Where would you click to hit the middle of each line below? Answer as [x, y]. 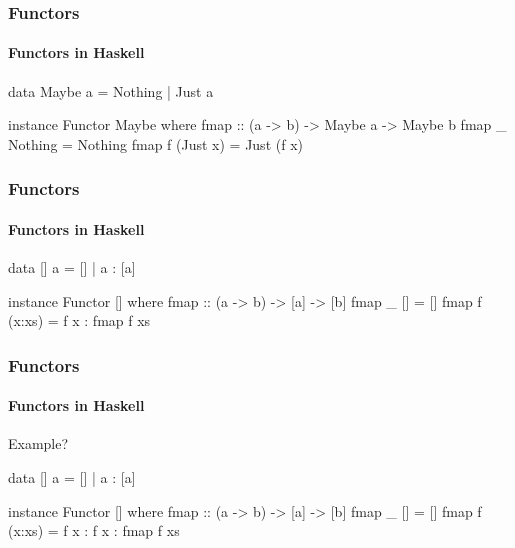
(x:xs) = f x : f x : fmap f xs [94, 530]
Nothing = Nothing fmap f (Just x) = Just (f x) [155, 143]
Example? [38, 443]
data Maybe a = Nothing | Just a [111, 90]
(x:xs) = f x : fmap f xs [79, 320]
